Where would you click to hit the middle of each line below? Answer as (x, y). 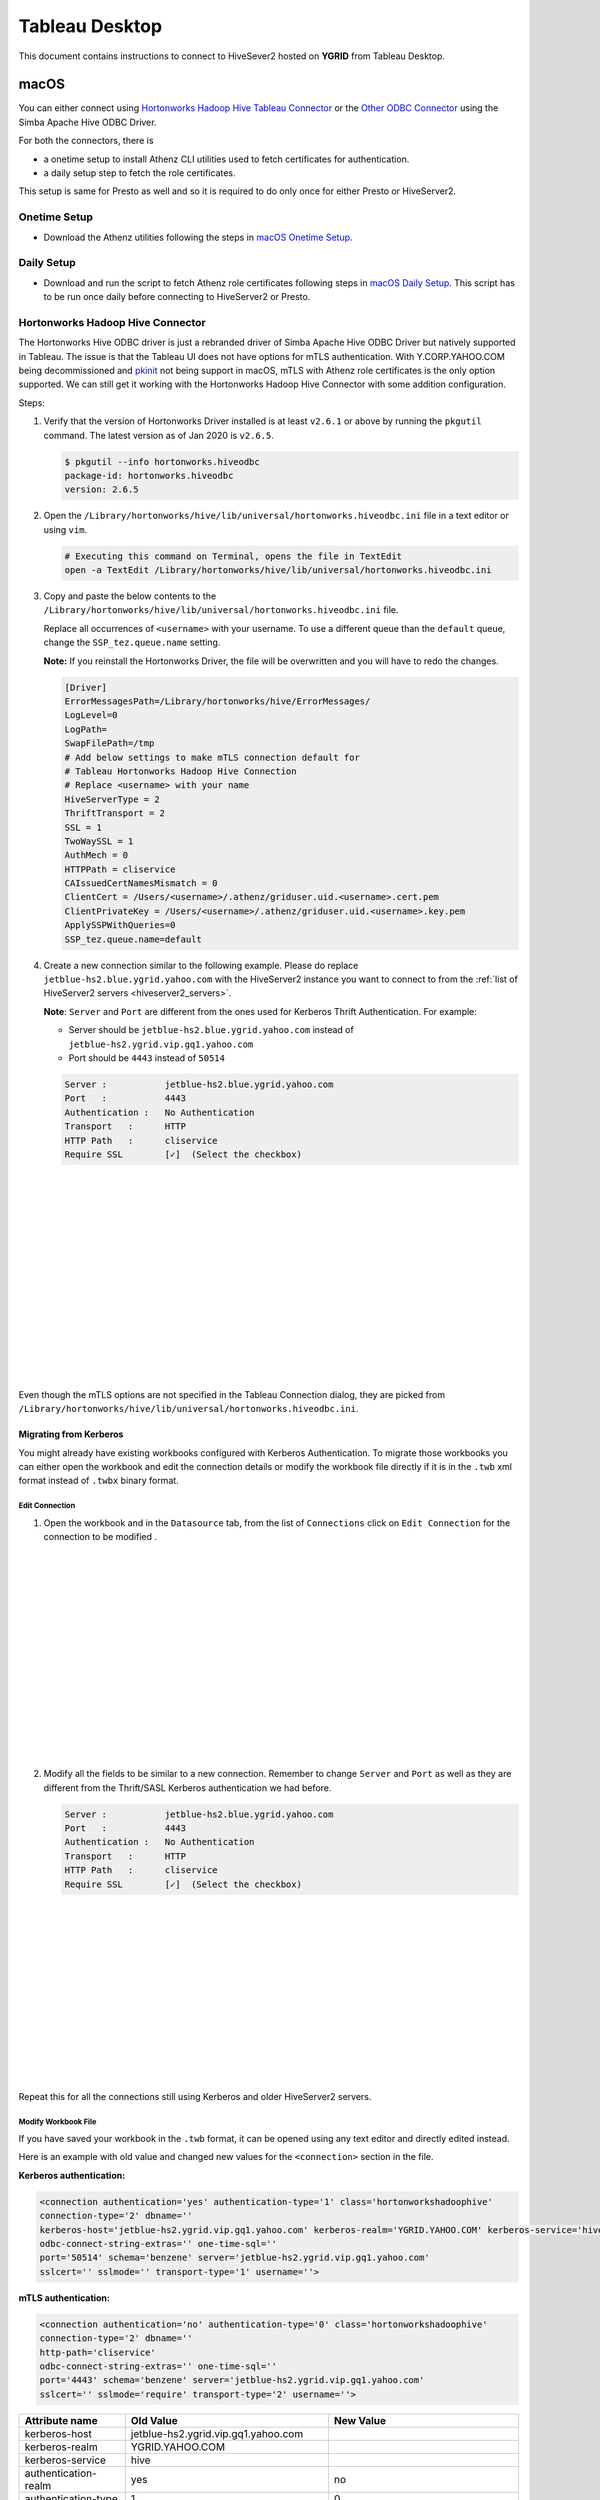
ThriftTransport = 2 (114, 813)
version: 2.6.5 (101, 489)
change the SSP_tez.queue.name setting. (132, 642)
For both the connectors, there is (86, 141)
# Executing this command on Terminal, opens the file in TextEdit (233, 556)
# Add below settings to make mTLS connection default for (212, 757)
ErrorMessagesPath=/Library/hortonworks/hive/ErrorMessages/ (217, 701)
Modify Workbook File (57, 2121)
